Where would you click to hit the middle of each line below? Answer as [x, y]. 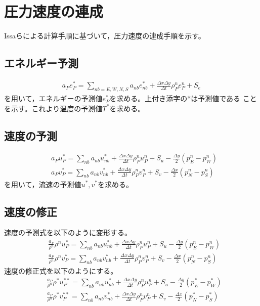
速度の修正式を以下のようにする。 [61, 270]
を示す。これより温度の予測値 [53, 108]
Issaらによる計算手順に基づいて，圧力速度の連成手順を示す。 [105, 36]
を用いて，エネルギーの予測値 [53, 98]
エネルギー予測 [41, 63]
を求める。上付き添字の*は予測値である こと [183, 98]
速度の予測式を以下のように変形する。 [68, 232]
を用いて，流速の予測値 [43, 184]
